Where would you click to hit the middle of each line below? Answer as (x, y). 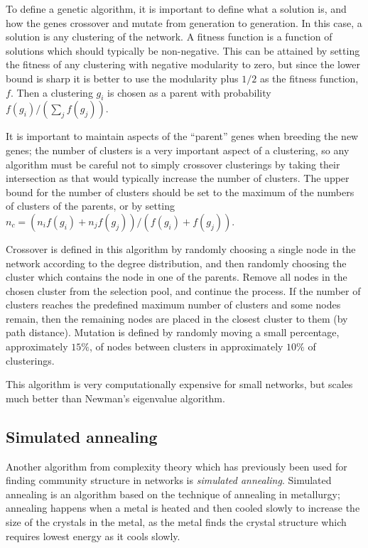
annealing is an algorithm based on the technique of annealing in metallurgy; (173, 494)
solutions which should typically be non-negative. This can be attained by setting (183, 50)
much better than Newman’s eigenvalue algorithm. (115, 398)
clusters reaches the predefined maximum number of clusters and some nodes (173, 305)
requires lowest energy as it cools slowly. (93, 536)
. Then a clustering (52, 92)
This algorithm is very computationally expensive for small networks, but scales (179, 384)
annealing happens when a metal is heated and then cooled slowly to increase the (183, 508)
